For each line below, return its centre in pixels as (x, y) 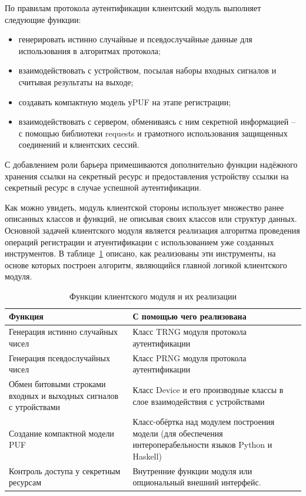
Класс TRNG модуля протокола (189, 332)
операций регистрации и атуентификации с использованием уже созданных (139, 242)
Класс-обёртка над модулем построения (204, 422)
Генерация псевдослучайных (59, 357)
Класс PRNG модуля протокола (189, 357)
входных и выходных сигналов (64, 395)
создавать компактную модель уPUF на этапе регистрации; (125, 101)
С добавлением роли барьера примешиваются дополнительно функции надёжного (151, 164)
